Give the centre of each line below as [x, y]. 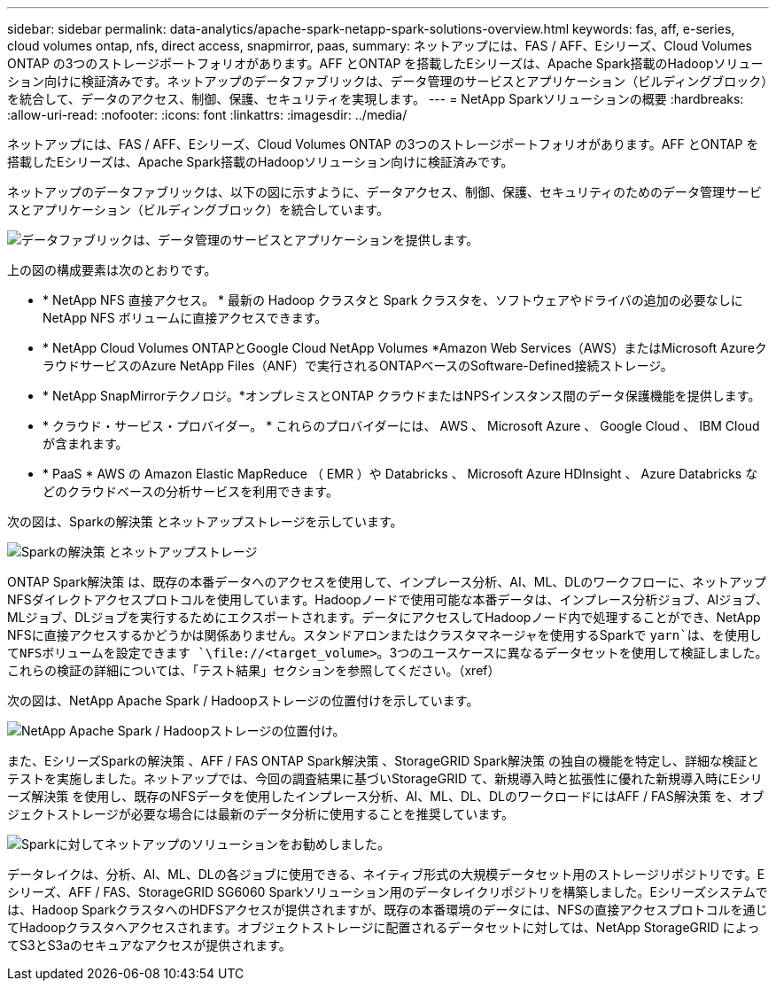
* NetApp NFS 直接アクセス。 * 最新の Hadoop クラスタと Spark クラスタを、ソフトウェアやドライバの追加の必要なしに [393, 300]
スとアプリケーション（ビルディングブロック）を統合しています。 [198, 210]
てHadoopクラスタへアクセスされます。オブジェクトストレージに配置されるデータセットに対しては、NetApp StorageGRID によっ [384, 927]
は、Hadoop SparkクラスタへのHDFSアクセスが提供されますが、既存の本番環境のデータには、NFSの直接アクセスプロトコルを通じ [388, 910]
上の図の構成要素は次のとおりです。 [112, 270]
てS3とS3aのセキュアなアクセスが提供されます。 [149, 945]
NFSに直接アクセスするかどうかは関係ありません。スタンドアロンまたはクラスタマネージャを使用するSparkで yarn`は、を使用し [384, 635]
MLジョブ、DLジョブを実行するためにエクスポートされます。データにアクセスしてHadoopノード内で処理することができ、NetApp [384, 617]
